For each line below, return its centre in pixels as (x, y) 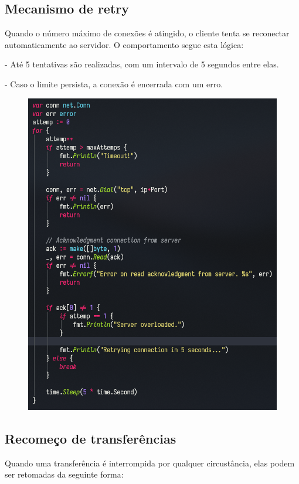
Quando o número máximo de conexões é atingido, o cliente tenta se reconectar (147, 33)
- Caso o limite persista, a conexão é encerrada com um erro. (114, 83)
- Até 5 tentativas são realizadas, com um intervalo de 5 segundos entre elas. (142, 64)
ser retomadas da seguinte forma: (64, 474)
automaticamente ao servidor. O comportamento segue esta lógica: (124, 44)
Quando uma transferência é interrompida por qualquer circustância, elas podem (150, 463)
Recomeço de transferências (91, 438)
